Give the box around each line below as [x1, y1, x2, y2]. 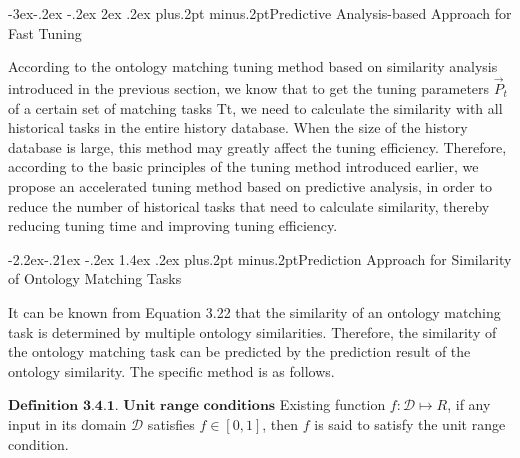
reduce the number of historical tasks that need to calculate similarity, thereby [8, 195, 490, 216]
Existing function [279, 394, 386, 415]
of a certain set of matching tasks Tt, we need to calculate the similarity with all [8, 97, 503, 118]
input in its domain [8, 413, 127, 434]
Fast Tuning [8, 22, 82, 43]
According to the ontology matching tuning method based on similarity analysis [8, 56, 498, 77]
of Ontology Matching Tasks [8, 268, 182, 289]
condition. [8, 433, 69, 454]
